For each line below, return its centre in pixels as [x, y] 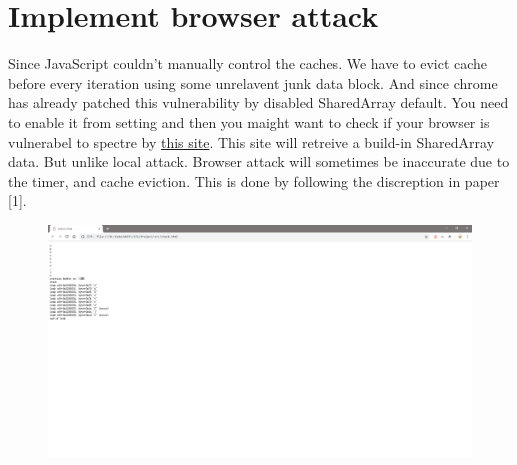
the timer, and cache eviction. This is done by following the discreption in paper [254, 180]
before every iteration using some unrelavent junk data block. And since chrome [253, 82]
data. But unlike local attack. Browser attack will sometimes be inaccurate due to [259, 161]
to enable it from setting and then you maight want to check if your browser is [249, 121]
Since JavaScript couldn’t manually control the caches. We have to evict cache [248, 63]
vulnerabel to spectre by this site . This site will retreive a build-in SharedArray [251, 141]
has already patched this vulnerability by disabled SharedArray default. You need [258, 102]
